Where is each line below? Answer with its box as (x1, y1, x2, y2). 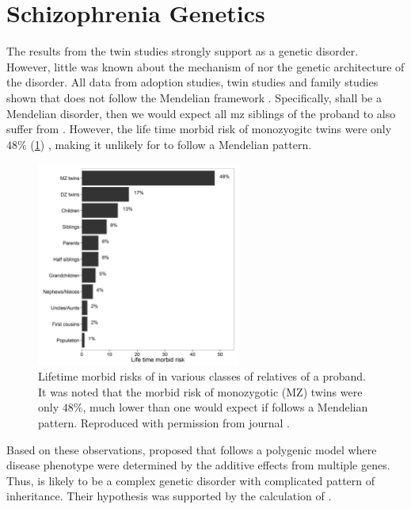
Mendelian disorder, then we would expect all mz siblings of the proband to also (6, 105, 396, 121)
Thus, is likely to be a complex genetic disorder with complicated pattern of (6, 472, 375, 488)
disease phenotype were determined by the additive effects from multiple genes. (6, 457, 390, 473)
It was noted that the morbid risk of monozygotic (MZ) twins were (38, 383, 363, 400)
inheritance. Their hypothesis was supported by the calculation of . (6, 488, 332, 504)
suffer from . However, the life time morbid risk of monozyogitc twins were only (6, 121, 392, 137)
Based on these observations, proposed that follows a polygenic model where (6, 441, 377, 457)
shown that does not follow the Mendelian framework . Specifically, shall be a (6, 89, 382, 105)
